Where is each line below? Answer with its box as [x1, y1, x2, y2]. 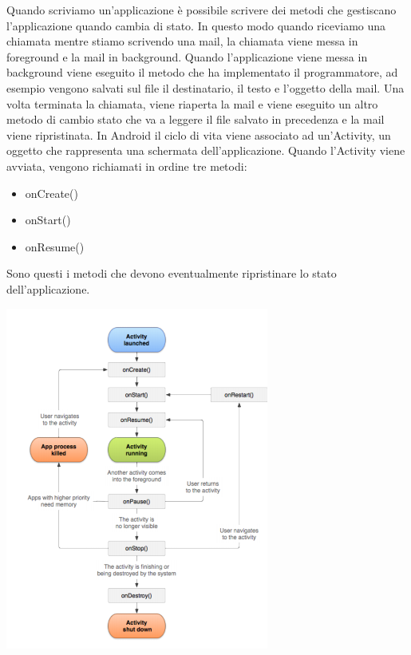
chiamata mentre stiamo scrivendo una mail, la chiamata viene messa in [6, 33, 358, 49]
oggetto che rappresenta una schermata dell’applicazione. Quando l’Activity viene [6, 142, 405, 159]
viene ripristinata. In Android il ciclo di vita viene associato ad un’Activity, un [6, 126, 391, 143]
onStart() [25, 211, 71, 228]
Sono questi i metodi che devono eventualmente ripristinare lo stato [6, 265, 337, 282]
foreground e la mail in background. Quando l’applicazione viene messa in [6, 48, 368, 65]
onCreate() [25, 184, 78, 201]
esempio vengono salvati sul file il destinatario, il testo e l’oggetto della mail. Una [6, 79, 405, 96]
